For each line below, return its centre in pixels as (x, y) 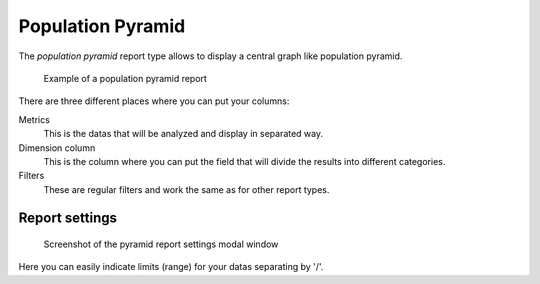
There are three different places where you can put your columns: (154, 101)
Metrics (34, 119)
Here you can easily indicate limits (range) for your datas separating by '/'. (171, 267)
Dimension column (57, 147)
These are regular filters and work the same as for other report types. (186, 189)
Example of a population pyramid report (125, 78)
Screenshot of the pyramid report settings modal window (161, 244)
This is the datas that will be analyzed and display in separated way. (183, 134)
